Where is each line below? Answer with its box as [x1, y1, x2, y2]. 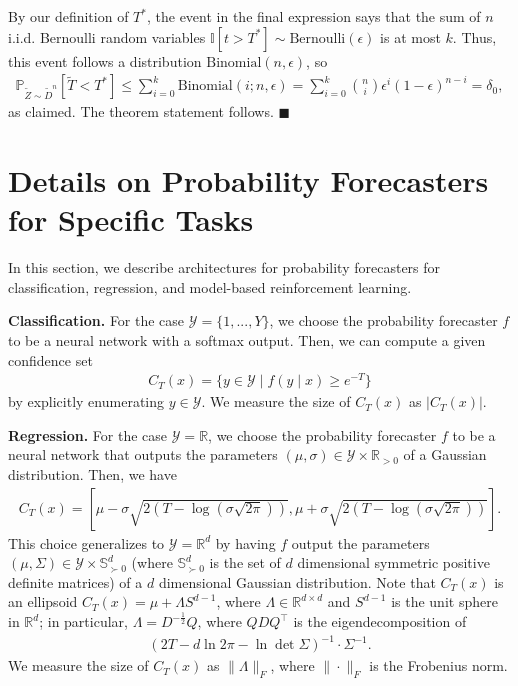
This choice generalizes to [8, 532, 165, 553]
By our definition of [8, 6, 129, 26]
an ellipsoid [8, 591, 78, 612]
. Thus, [452, 26, 497, 47]
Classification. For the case [8, 310, 185, 331]
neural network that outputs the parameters [8, 444, 278, 465]
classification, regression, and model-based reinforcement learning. [8, 276, 412, 297]
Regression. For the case [8, 424, 168, 445]
